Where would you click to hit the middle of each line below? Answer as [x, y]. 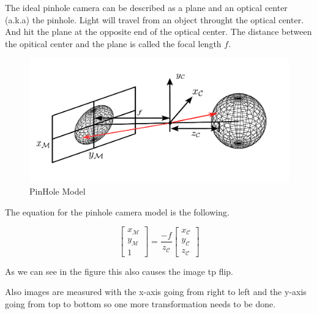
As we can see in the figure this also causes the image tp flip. [119, 271]
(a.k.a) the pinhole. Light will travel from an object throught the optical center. [155, 19]
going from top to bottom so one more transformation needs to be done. [140, 303]
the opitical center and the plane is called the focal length [113, 43]
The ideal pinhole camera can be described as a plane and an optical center [146, 7]
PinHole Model [58, 191]
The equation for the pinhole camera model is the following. [117, 211]
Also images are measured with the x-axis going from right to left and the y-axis [156, 292]
